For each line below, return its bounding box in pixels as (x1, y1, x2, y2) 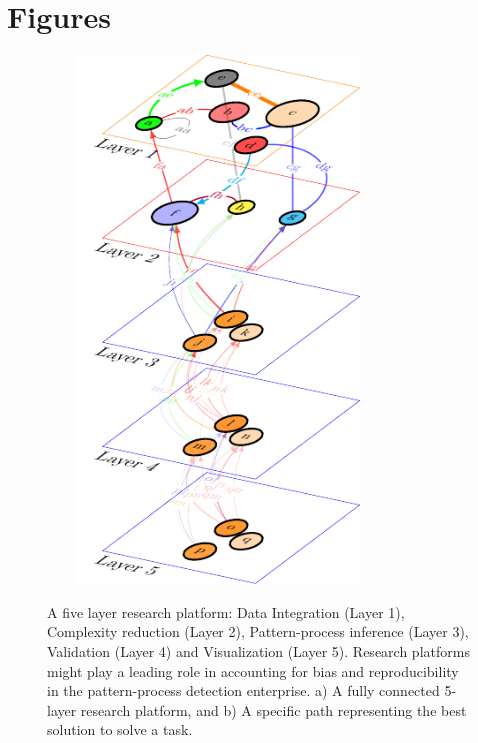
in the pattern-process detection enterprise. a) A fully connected (47, 680, 440, 701)
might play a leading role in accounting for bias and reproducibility (47, 660, 459, 681)
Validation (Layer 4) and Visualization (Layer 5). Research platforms (47, 641, 470, 662)
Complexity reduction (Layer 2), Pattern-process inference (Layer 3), (47, 621, 469, 642)
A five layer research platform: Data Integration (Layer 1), (47, 601, 405, 622)
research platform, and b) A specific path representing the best (80, 699, 467, 720)
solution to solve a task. (47, 719, 193, 740)
